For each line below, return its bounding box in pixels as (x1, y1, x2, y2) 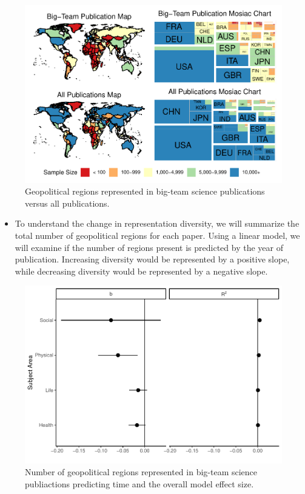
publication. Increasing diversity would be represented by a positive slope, (15, 253, 290, 265)
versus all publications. (25, 196, 110, 209)
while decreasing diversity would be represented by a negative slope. (15, 264, 268, 277)
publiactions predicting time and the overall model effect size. (25, 478, 254, 490)
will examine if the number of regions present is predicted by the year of (15, 241, 283, 253)
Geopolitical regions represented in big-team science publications (25, 185, 265, 198)
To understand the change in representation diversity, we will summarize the (15, 217, 300, 230)
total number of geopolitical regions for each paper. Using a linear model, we (15, 229, 300, 241)
